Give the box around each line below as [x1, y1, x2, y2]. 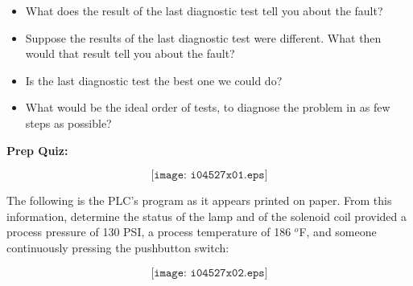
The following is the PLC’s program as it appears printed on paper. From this [6, 192, 392, 209]
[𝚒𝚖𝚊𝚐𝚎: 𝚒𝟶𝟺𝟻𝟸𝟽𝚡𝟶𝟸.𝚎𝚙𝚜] [151, 267, 268, 279]
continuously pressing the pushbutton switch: [6, 239, 229, 255]
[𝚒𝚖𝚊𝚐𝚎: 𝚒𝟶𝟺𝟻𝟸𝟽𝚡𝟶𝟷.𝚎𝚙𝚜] [151, 170, 268, 182]
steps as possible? [25, 114, 112, 131]
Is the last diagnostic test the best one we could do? [25, 71, 283, 88]
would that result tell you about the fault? [25, 45, 235, 62]
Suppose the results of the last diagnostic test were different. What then [25, 29, 382, 46]
